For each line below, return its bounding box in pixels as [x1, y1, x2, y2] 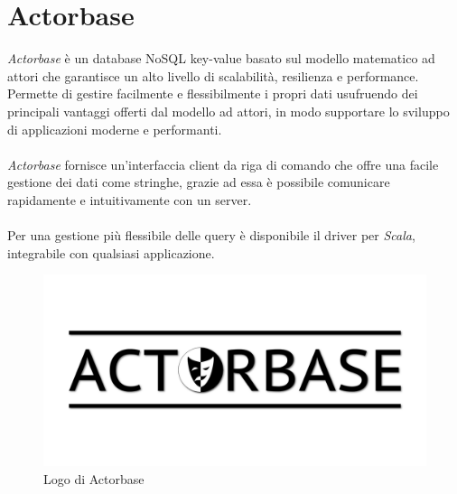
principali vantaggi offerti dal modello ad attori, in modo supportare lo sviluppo [7, 101, 450, 120]
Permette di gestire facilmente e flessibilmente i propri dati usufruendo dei [7, 84, 418, 103]
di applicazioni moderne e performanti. [7, 119, 222, 138]
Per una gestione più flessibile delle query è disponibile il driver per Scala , [7, 226, 415, 245]
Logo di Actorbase [43, 469, 145, 488]
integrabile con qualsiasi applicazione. [7, 243, 215, 262]
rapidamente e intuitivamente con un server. [7, 190, 252, 209]
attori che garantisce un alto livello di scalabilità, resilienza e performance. [7, 66, 419, 85]
